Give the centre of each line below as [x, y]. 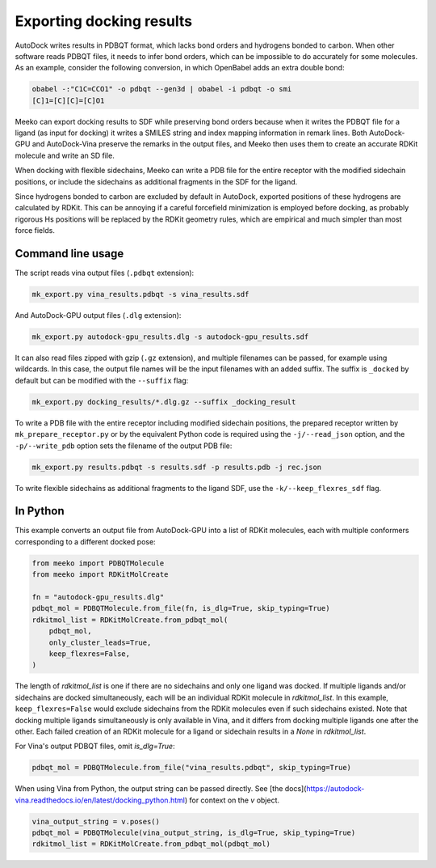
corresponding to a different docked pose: [86, 541]
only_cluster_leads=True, [100, 642]
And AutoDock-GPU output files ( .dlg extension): [98, 315]
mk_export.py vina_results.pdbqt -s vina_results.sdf [140, 294]
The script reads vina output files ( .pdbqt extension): [105, 273]
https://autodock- [335, 789]
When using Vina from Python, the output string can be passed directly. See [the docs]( [161, 789]
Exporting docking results [104, 21]
